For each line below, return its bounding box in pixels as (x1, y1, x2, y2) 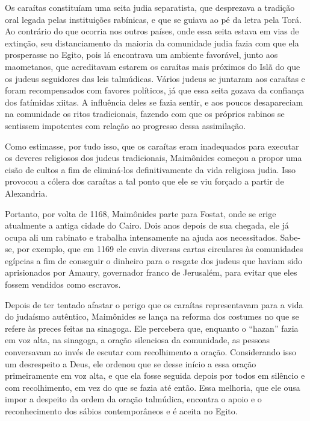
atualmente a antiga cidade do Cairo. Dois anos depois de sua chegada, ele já (5, 219, 289, 232)
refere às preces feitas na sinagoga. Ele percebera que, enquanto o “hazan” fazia (5, 321, 299, 334)
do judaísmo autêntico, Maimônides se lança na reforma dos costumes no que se (5, 310, 299, 323)
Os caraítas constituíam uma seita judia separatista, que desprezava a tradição (5, 1, 295, 13)
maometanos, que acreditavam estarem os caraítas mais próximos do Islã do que (5, 60, 300, 72)
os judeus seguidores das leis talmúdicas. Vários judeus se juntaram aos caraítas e (5, 72, 305, 84)
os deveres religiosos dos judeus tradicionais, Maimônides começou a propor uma (5, 151, 302, 164)
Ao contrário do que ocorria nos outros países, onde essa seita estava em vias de (5, 25, 299, 37)
